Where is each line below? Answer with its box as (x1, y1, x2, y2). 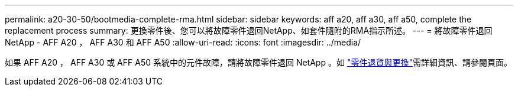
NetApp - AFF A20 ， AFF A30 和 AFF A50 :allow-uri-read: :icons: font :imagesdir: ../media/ (5, 37, 361, 47)
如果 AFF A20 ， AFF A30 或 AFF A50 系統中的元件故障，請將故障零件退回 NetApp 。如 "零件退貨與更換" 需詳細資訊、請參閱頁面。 (5, 57, 512, 67)
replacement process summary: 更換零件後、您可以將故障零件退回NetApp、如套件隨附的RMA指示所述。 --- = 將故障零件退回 (5, 25, 493, 35)
